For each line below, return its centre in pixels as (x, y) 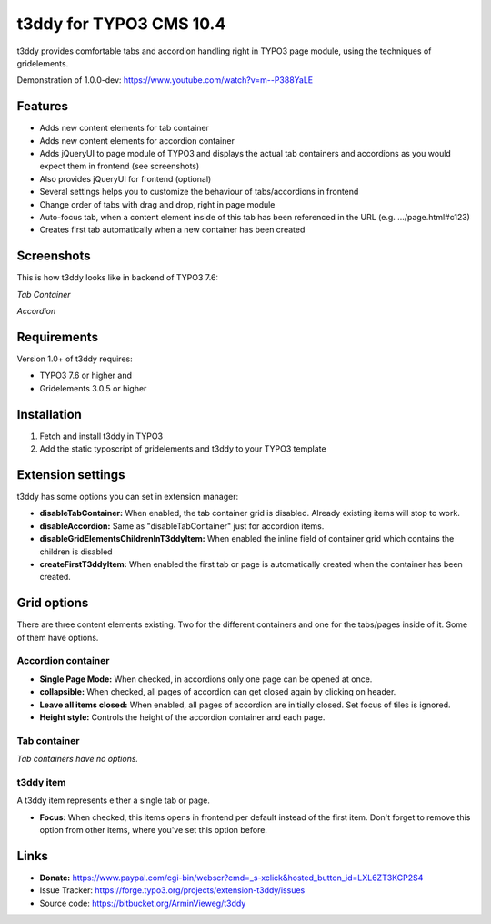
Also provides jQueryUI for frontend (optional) (125, 178)
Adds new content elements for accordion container (137, 140)
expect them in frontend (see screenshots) (120, 166)
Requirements (58, 337)
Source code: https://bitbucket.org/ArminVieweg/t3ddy (143, 903)
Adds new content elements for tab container (124, 128)
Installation (49, 414)
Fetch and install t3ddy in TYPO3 (101, 436)
